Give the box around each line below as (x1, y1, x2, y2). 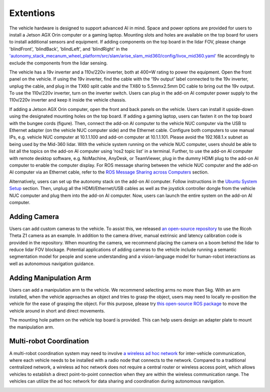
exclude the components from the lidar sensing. (9, 60, 108, 66)
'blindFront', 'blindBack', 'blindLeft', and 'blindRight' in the (9, 45, 128, 52)
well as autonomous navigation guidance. (9, 260, 95, 266)
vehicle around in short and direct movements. (9, 307, 105, 313)
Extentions (9, 7, 55, 18)
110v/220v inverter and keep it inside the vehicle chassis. (9, 97, 127, 103)
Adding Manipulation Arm (9, 273, 91, 282)
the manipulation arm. (9, 324, 54, 330)
